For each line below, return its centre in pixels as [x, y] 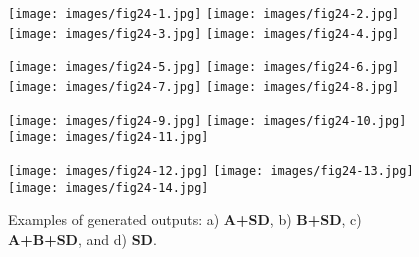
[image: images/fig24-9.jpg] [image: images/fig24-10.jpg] [207, 120]
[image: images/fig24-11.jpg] [108, 137]
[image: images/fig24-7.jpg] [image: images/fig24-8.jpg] [204, 86]
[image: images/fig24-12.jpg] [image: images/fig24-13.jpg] [211, 170]
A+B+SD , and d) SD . [82, 238]
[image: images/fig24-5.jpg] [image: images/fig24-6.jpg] [204, 67]
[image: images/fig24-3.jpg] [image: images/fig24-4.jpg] [204, 33]
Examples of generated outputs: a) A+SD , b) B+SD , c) [185, 219]
